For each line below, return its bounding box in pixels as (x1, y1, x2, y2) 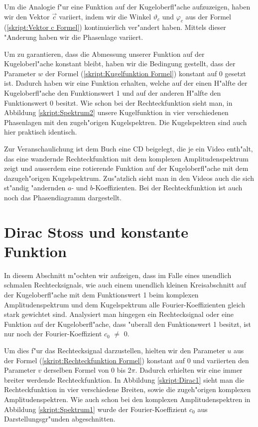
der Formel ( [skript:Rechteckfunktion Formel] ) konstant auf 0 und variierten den (4, 355, 249, 365)
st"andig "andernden (4, 182, 66, 193)
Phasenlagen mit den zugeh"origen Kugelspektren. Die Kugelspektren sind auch (4, 117, 247, 127)
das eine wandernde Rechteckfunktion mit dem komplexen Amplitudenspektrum (4, 153, 249, 163)
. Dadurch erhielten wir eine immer (135, 365, 243, 375)
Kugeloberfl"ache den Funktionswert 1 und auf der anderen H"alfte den (4, 87, 221, 98)
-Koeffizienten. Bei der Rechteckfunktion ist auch (93, 182, 243, 193)
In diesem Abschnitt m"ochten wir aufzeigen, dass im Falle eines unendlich (4, 270, 232, 280)
